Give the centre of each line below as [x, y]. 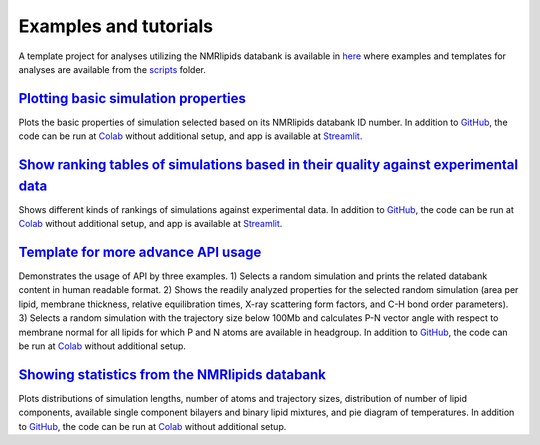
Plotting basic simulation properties [132, 98]
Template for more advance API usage [140, 251]
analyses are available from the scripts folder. [112, 69]
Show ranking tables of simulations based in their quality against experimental [268, 165]
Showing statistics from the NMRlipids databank [172, 374]
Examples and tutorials [116, 26]
